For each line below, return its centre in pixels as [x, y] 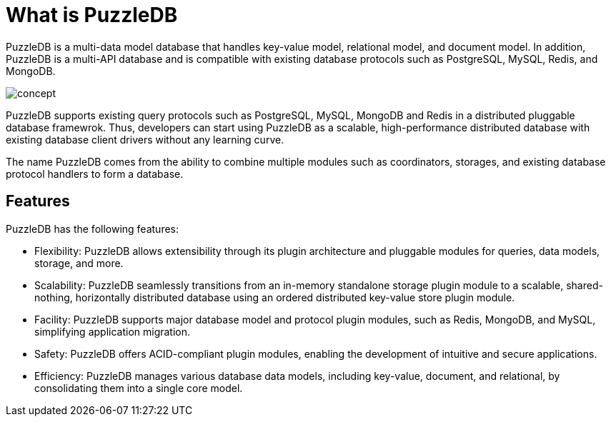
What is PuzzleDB [92, 15]
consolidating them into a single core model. [139, 388]
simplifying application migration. [113, 331]
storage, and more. [79, 263]
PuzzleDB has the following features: [93, 228]
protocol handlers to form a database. [95, 174]
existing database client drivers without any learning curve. [145, 139]
